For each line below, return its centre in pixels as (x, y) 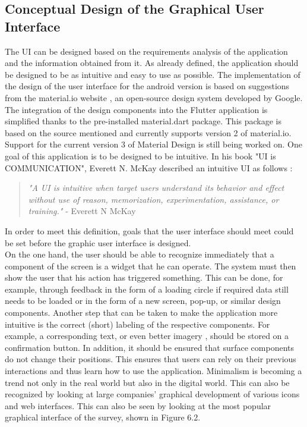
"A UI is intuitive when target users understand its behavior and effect (156, 188)
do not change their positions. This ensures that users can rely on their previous (151, 359)
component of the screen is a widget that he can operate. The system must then (151, 266)
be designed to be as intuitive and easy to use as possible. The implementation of (153, 74)
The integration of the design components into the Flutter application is (136, 109)
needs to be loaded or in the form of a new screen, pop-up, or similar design (143, 301)
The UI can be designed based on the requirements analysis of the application (146, 51)
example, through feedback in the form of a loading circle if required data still (147, 289)
